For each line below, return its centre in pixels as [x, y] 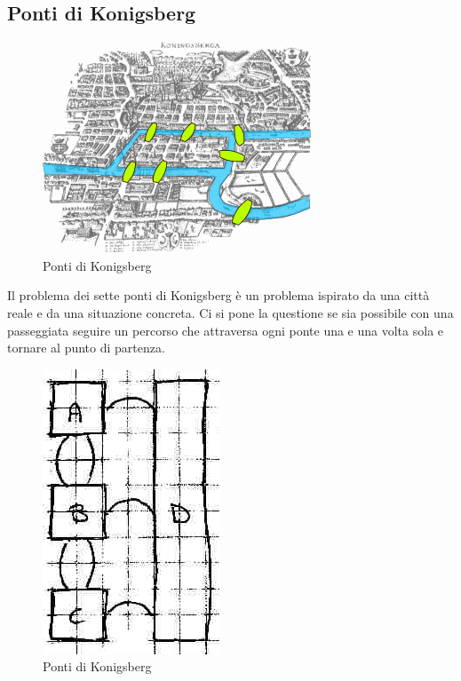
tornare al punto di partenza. [86, 348]
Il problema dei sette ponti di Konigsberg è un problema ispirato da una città [219, 295]
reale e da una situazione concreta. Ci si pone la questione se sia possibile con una [230, 312]
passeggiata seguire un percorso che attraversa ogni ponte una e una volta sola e [226, 330]
